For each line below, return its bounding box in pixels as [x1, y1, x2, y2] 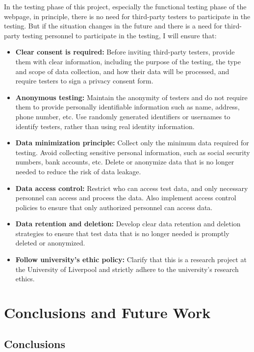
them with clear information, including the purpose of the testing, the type [15, 56, 241, 66]
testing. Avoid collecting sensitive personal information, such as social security [15, 147, 250, 157]
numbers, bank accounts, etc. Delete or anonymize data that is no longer [15, 157, 234, 167]
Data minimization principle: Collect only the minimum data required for [15, 137, 249, 148]
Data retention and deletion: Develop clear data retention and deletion [15, 218, 241, 229]
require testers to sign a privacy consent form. [15, 76, 153, 86]
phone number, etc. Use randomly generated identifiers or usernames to [15, 111, 230, 121]
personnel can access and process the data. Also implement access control [15, 192, 236, 203]
